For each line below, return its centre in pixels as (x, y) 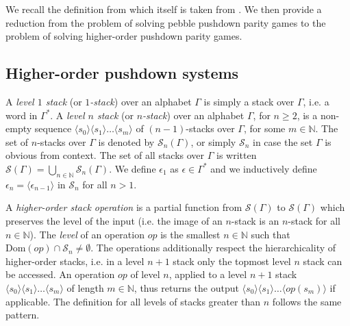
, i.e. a (316, 101)
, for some (264, 128)
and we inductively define (264, 168)
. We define (133, 168)
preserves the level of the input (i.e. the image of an (114, 220)
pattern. (23, 315)
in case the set (283, 141)
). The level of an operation (87, 234)
